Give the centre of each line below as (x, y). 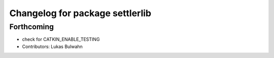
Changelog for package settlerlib (80, 13)
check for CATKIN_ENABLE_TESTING (61, 39)
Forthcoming (32, 27)
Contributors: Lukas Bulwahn (53, 46)
